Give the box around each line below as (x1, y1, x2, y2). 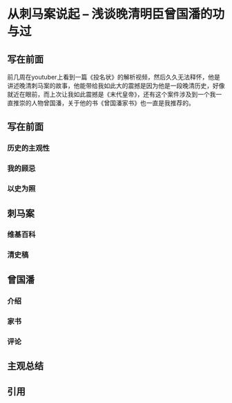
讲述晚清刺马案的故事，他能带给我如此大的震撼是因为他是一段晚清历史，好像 (7, 82, 225, 90)
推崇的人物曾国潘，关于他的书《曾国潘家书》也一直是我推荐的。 (12, 99, 195, 107)
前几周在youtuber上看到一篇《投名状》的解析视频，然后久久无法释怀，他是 (7, 73, 221, 81)
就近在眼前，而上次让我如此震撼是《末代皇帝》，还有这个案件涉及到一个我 (7, 91, 216, 98)
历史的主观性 (7, 143, 50, 153)
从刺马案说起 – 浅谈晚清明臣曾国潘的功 (7, 6, 225, 22)
